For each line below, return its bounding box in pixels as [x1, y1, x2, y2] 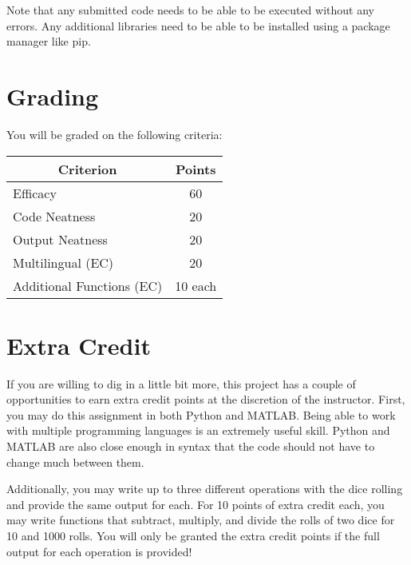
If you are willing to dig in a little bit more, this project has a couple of [6, 375, 356, 392]
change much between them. [6, 453, 144, 470]
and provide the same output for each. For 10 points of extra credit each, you [6, 495, 385, 512]
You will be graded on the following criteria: [6, 125, 223, 142]
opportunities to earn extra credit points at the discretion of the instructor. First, [6, 391, 405, 408]
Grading [6, 79, 99, 112]
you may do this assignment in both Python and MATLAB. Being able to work [6, 406, 396, 423]
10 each [175, 276, 217, 295]
